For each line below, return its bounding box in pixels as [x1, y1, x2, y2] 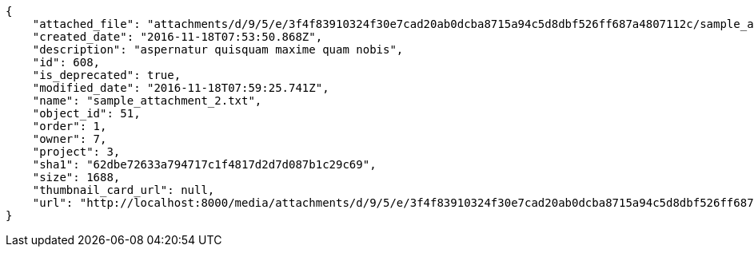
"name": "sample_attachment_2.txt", [32, 94, 262, 107]
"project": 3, [32, 145, 121, 158]
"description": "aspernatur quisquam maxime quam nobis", [32, 43, 404, 56]
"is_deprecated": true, [32, 69, 182, 81]
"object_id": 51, [32, 107, 141, 120]
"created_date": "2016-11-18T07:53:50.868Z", [32, 30, 323, 43]
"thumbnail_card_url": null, [32, 184, 215, 196]
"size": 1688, [32, 171, 121, 184]
